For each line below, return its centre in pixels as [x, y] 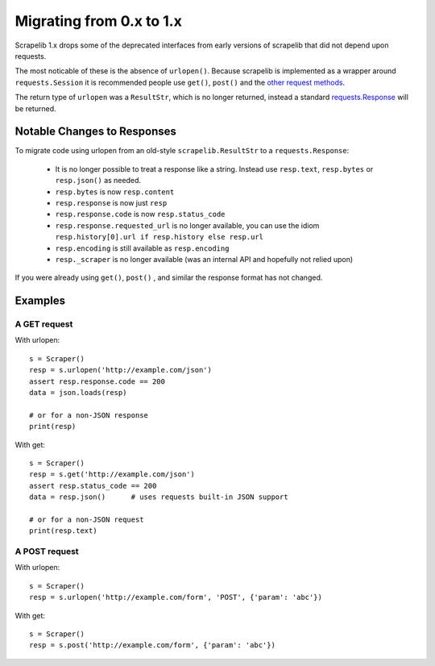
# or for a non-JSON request [87, 519]
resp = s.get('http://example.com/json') [112, 475]
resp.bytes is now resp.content [115, 191]
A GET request [44, 324]
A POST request [47, 552]
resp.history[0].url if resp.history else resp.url [159, 237]
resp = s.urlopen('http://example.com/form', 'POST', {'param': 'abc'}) [176, 597]
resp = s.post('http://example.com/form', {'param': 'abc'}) [152, 645]
